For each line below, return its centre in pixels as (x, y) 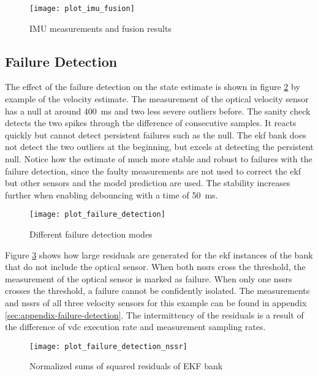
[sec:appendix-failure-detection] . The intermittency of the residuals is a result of (154, 314)
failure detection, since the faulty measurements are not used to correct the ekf (153, 171)
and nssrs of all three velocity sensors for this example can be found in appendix (156, 303)
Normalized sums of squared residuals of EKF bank (126, 366)
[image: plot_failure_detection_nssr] (108, 346)
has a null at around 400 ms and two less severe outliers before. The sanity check (158, 111)
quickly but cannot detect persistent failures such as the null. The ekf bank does (156, 134)
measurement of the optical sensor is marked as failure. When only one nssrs (149, 278)
